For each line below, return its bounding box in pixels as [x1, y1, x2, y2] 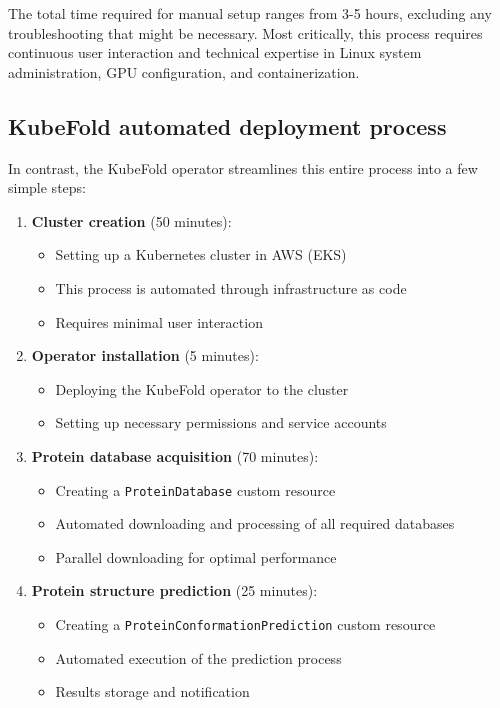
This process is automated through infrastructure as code [55, 277, 407, 298]
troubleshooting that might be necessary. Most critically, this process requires [8, 22, 483, 43]
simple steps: [8, 177, 86, 198]
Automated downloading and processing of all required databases [55, 513, 455, 534]
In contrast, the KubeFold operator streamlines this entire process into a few [8, 157, 478, 178]
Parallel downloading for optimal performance [55, 546, 337, 567]
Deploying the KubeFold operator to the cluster [55, 378, 349, 399]
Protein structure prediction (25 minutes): [31, 580, 318, 601]
